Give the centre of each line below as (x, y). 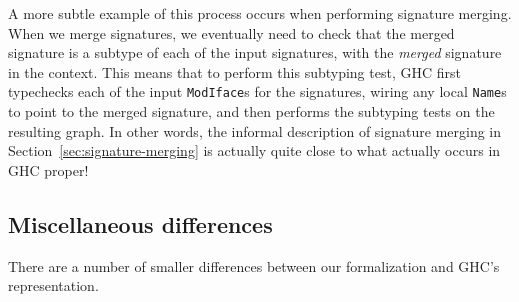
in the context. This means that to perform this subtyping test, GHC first (234, 71)
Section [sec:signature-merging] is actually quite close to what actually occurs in (254, 150)
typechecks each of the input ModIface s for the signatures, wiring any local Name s (257, 91)
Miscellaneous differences (140, 223)
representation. (53, 285)
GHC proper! (48, 169)
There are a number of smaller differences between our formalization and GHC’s (254, 265)
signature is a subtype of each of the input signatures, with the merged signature (255, 52)
